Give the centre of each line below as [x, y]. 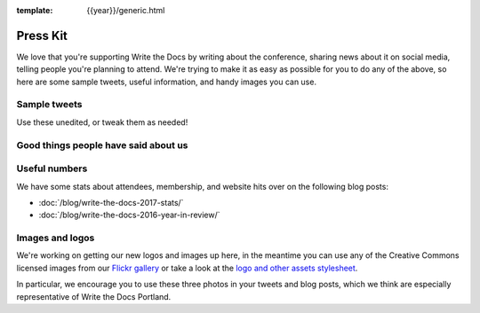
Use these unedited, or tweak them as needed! [102, 122]
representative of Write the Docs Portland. [94, 296]
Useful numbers [52, 168]
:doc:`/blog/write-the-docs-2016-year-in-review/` [129, 215]
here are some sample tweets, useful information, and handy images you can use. [167, 82]
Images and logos [56, 238]
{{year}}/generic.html [126, 10]
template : [35, 10]
